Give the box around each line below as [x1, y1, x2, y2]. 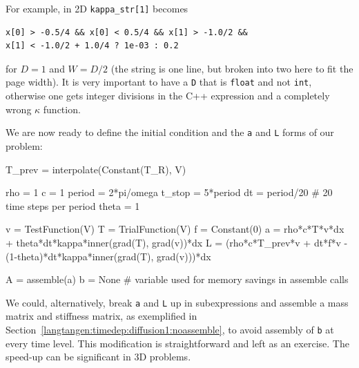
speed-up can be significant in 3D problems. [6, 349, 191, 364]
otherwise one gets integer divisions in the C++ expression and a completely [6, 88, 330, 103]
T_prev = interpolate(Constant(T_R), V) [6, 162, 186, 176]
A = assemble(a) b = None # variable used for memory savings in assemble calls [6, 272, 349, 287]
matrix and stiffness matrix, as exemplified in [6, 309, 197, 323]
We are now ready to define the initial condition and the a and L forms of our [6, 125, 334, 139]
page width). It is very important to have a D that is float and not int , [6, 75, 312, 89]
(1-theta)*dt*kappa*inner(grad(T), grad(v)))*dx [6, 249, 211, 263]
